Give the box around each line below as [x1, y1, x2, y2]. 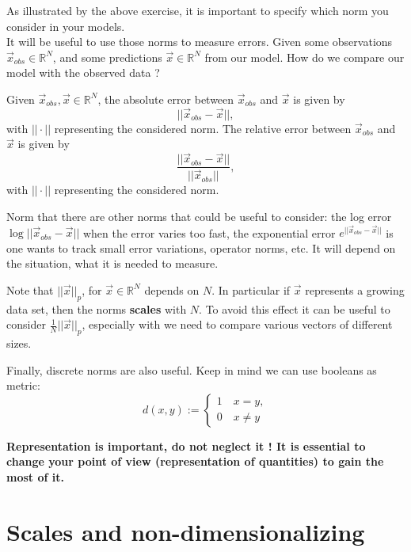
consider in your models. [6, 17, 125, 34]
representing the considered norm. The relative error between [54, 120, 352, 136]
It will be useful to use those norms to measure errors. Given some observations [6, 33, 393, 50]
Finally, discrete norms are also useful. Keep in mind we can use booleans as [6, 361, 377, 378]
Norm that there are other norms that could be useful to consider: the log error [6, 207, 392, 224]
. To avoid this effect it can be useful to [199, 300, 390, 317]
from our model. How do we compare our [204, 48, 405, 65]
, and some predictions [52, 48, 162, 65]
